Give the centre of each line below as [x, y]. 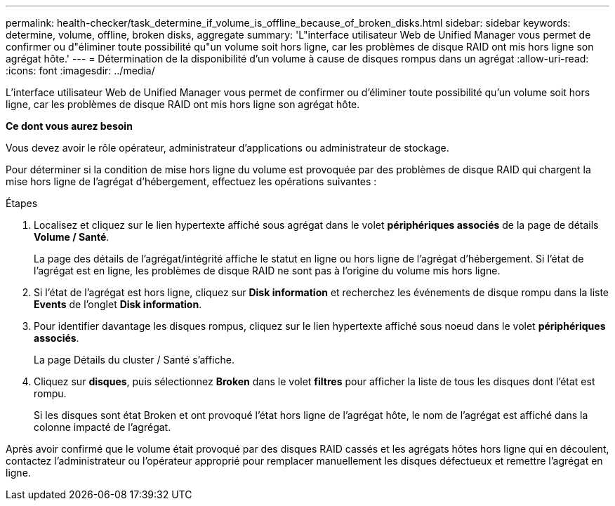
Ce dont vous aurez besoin [69, 126]
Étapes [22, 203]
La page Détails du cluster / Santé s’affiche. [134, 360]
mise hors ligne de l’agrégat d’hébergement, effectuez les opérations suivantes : [191, 181]
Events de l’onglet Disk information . [118, 304]
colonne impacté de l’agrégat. [102, 427]
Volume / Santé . [72, 237]
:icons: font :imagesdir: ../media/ [80, 71]
